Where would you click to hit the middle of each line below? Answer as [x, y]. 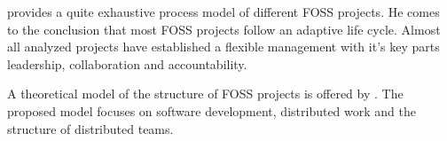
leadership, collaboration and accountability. [127, 63]
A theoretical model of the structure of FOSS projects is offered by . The [205, 94]
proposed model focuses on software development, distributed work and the [212, 110]
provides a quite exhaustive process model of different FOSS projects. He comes [223, 12]
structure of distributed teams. [90, 128]
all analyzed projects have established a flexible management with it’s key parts [223, 47]
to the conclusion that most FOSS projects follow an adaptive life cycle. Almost [224, 29]
